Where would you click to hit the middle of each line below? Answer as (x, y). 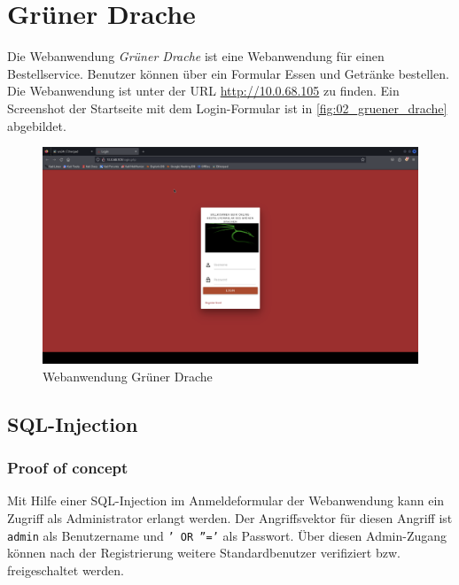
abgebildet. (37, 125)
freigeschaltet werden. (66, 570)
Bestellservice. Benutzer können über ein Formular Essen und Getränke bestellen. (228, 73)
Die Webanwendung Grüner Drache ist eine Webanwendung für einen (196, 56)
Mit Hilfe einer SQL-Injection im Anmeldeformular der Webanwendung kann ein (226, 500)
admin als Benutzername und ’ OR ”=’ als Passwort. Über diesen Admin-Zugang (227, 535)
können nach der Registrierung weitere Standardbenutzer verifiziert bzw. (204, 553)
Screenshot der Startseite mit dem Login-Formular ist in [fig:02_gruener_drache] (227, 108)
